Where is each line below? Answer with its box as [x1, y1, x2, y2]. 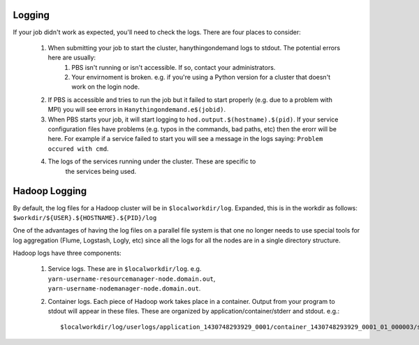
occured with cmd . [47, 144, 109, 153]
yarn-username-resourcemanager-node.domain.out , [47, 274, 216, 283]
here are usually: [47, 53, 96, 62]
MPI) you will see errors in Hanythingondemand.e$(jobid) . [47, 105, 226, 114]
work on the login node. [71, 82, 140, 91]
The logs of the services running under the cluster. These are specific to [47, 157, 256, 166]
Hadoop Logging [13, 185, 87, 197]
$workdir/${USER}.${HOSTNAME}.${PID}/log [13, 214, 157, 221]
